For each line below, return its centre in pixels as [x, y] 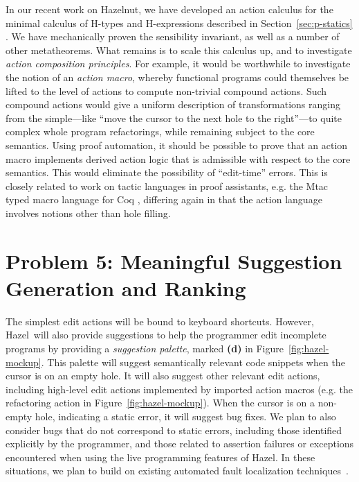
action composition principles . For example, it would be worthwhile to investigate [178, 63]
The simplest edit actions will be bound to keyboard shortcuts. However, [160, 321]
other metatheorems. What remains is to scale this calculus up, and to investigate [179, 50]
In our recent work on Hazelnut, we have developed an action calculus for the [169, 9]
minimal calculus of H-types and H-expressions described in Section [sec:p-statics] [179, 23]
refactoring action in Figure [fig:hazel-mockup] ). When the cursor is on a [160, 403]
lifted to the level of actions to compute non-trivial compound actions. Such [166, 91]
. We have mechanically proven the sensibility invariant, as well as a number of [173, 36]
